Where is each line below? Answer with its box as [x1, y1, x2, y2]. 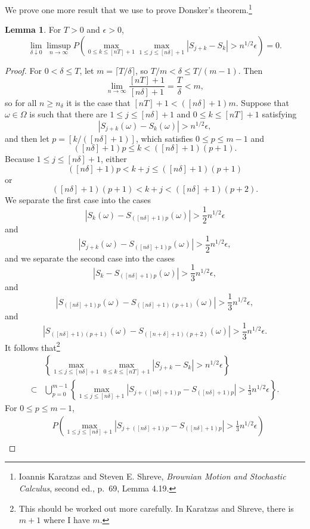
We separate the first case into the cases [5, 194, 151, 206]
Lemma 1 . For [5, 23, 61, 36]
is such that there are [29, 108, 107, 120]
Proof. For [5, 64, 42, 76]
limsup [46, 41, 71, 50]
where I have [43, 514, 90, 526]
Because [5, 153, 34, 165]
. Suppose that [235, 96, 289, 108]
